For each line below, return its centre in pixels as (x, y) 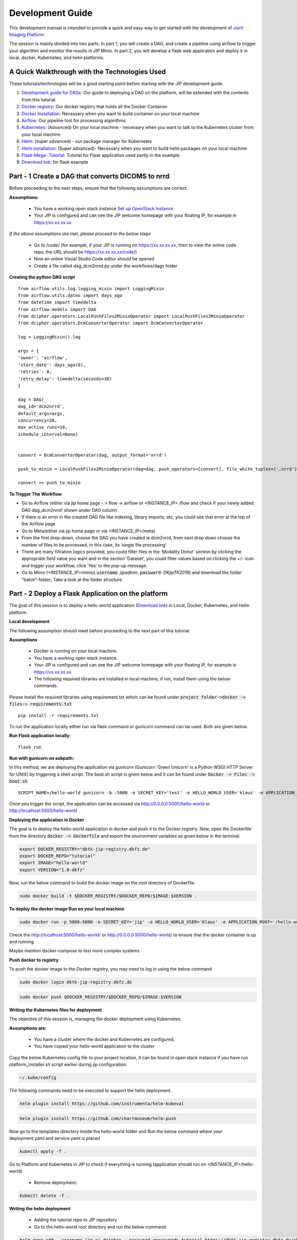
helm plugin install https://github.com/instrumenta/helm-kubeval (102, 1104)
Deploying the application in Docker (47, 820)
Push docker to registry (34, 960)
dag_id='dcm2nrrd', (42, 406)
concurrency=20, (38, 420)
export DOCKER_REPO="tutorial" (58, 856)
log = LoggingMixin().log (49, 337)
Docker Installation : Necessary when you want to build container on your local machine (111, 114)
